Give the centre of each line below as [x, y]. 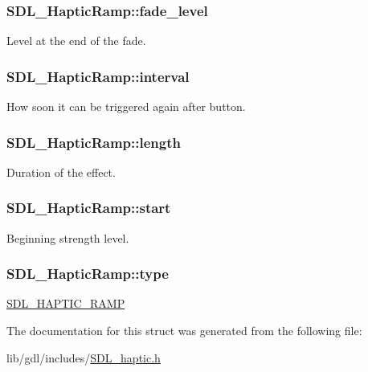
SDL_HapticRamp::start [89, 208]
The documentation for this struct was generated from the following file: [184, 331]
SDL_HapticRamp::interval [98, 76]
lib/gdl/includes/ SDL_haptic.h [84, 357]
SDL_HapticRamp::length [94, 142]
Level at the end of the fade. [76, 41]
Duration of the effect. [61, 172]
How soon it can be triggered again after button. [126, 106]
